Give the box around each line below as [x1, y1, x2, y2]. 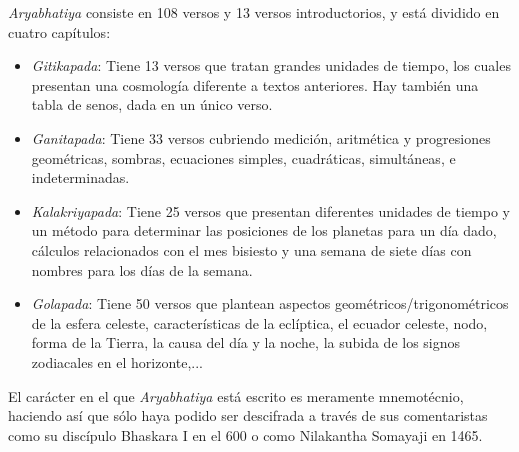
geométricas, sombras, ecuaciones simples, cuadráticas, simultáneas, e [31, 147, 456, 168]
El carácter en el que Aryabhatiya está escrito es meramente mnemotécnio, [8, 385, 464, 406]
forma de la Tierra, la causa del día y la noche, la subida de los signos [31, 332, 461, 353]
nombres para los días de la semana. [31, 259, 253, 280]
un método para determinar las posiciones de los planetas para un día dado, [31, 220, 497, 241]
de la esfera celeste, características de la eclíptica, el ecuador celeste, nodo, [31, 312, 488, 333]
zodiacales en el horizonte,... [31, 351, 204, 372]
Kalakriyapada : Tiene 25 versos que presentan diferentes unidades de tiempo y [31, 200, 510, 221]
